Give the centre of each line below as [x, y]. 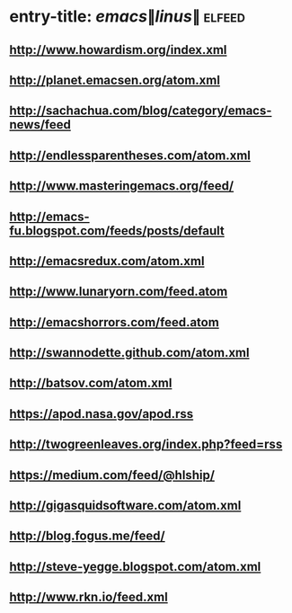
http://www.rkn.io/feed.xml [88, 597]
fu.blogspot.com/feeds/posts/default [117, 231]
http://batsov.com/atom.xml [91, 383]
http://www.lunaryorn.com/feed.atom [119, 292]
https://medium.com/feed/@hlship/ [112, 475]
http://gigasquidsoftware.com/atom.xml [125, 506]
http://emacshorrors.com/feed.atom [115, 322]
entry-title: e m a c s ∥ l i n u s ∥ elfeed [127, 17]
